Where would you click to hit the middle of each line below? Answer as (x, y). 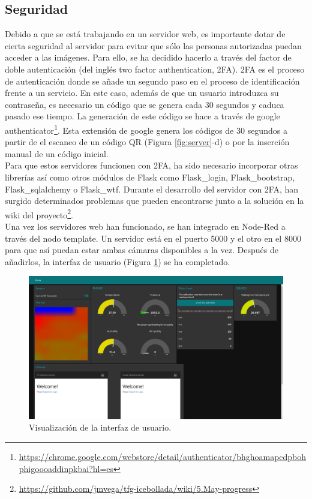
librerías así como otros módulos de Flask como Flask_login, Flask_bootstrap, (150, 177)
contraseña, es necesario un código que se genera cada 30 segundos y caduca (145, 104)
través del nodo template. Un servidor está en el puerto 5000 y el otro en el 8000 (153, 238)
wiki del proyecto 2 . (39, 214)
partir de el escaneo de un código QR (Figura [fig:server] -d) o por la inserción (147, 142)
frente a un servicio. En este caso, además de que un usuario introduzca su (142, 93)
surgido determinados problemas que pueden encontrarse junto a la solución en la (154, 201)
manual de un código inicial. (57, 153)
